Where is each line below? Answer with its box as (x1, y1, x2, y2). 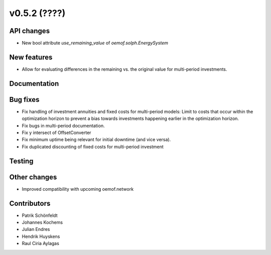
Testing (9, 157, 34, 165)
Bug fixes (9, 95, 40, 104)
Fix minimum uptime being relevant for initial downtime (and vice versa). (22, 137, 171, 143)
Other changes (9, 173, 57, 181)
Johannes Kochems (22, 219, 63, 225)
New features (9, 53, 53, 61)
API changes (9, 27, 50, 35)
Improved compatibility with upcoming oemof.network (22, 186, 134, 192)
